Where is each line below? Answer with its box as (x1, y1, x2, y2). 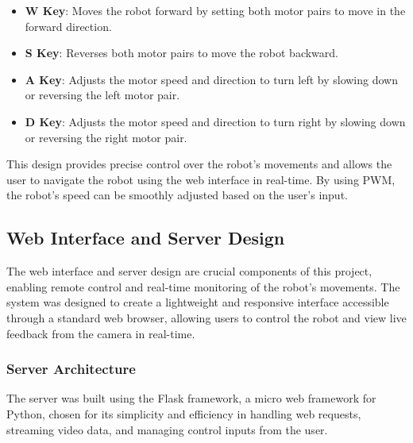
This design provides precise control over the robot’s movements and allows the (6, 156, 392, 172)
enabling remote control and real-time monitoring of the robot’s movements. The (6, 278, 400, 295)
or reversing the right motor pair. (25, 129, 187, 145)
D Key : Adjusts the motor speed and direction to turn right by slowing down (25, 113, 406, 129)
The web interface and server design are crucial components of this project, (6, 263, 372, 279)
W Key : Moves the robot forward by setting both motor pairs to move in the (25, 2, 406, 18)
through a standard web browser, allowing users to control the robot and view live (6, 309, 407, 326)
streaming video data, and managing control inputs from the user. (6, 421, 328, 437)
